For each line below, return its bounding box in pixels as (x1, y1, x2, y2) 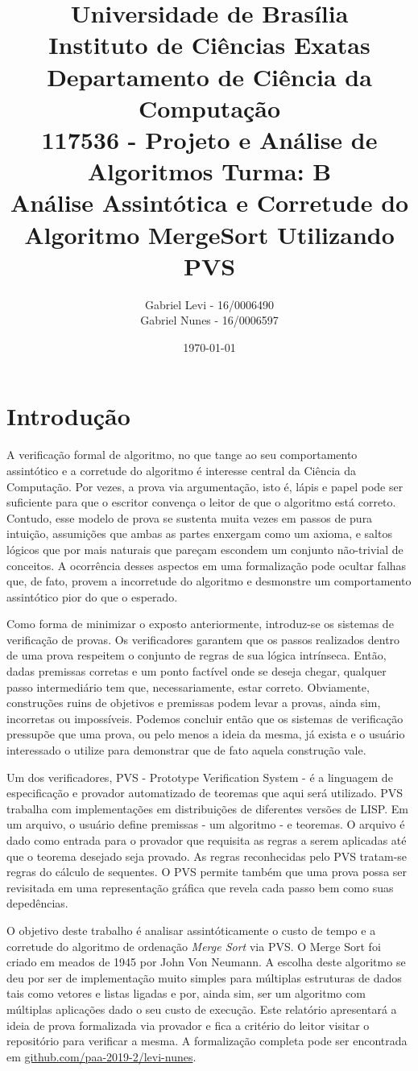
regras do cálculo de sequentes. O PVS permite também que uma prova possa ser (6, 863, 408, 880)
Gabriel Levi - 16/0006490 (144, 296, 275, 312)
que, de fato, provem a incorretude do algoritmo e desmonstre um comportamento (6, 573, 412, 589)
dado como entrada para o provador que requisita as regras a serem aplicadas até (6, 832, 407, 848)
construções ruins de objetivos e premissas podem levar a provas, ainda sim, (6, 694, 381, 711)
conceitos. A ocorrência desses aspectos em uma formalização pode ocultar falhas (6, 556, 407, 573)
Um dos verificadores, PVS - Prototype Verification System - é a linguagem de (6, 768, 393, 785)
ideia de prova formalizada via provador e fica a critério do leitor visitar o (6, 1016, 370, 1033)
